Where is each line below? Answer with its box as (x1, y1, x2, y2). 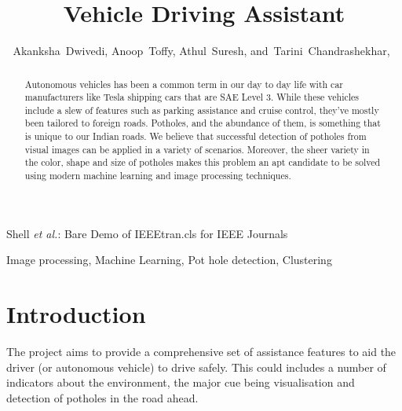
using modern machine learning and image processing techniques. (24, 169, 291, 182)
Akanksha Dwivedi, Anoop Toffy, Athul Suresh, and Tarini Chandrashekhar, (13, 42, 390, 59)
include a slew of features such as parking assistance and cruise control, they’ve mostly (24, 103, 379, 116)
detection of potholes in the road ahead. (6, 389, 199, 405)
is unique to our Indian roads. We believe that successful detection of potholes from (24, 130, 367, 143)
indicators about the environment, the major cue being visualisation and (6, 374, 355, 391)
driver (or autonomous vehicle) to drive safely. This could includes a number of (6, 358, 386, 375)
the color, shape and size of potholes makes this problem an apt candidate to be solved (24, 156, 381, 169)
